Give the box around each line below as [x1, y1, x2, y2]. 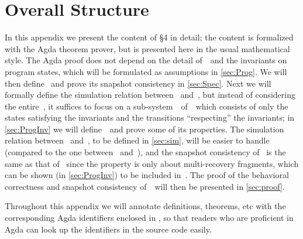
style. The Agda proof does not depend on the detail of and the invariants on [5, 54, 287, 66]
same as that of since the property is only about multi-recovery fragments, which [5, 157, 299, 169]
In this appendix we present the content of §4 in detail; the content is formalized [5, 31, 294, 43]
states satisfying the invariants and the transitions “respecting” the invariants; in [5, 111, 295, 124]
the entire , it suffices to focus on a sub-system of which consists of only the [5, 100, 288, 112]
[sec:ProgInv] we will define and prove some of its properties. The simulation [5, 122, 284, 135]
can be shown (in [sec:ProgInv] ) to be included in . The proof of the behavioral [5, 169, 289, 181]
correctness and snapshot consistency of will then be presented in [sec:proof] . [5, 180, 285, 192]
